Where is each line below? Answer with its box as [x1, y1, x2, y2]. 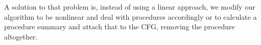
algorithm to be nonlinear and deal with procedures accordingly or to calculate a [4, 11, 257, 22]
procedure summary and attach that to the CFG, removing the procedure [4, 21, 235, 32]
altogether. [4, 31, 38, 41]
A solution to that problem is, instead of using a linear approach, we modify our [4, 2, 255, 12]
